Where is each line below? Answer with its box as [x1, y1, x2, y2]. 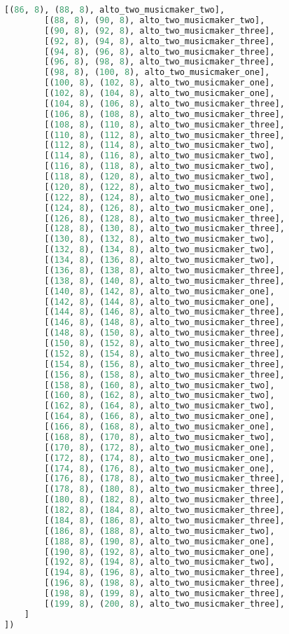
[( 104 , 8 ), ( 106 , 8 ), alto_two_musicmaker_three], [44, 98, 285, 109]
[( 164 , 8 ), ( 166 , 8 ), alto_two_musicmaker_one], [44, 411, 275, 422]
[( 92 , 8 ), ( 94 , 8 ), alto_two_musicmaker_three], [44, 36, 275, 46]
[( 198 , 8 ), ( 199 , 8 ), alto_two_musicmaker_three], [44, 588, 285, 598]
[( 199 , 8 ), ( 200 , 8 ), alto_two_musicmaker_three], [44, 598, 285, 609]
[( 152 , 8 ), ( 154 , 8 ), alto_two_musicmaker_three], [44, 348, 285, 359]
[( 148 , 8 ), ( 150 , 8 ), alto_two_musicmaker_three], [44, 328, 285, 338]
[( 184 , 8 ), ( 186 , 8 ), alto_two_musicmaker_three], [44, 515, 285, 525]
